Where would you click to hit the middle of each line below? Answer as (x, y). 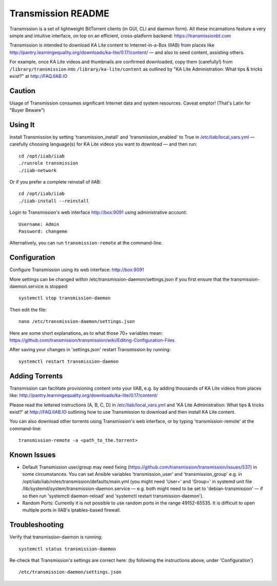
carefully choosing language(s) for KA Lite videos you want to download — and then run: (103, 144)
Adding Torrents (36, 376)
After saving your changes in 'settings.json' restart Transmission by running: (90, 350)
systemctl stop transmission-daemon (65, 298)
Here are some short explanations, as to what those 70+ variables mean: (86, 333)
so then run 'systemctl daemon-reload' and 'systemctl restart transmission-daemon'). (113, 496)
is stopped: (56, 287)
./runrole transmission (48, 163)
